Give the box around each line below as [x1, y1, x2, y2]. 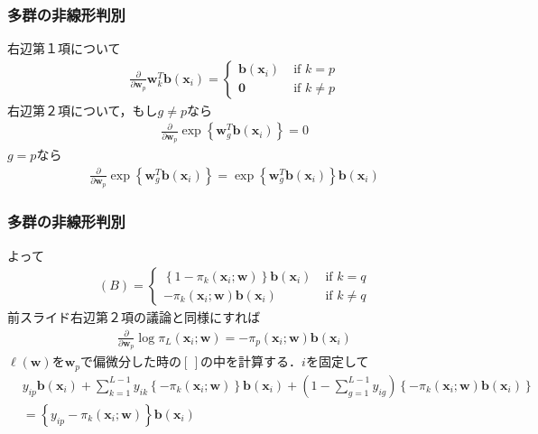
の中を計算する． [200, 352, 302, 371]
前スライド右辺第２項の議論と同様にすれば [7, 308, 261, 327]
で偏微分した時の [80, 352, 182, 371]
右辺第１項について [7, 39, 121, 58]
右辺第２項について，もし [7, 100, 158, 119]
